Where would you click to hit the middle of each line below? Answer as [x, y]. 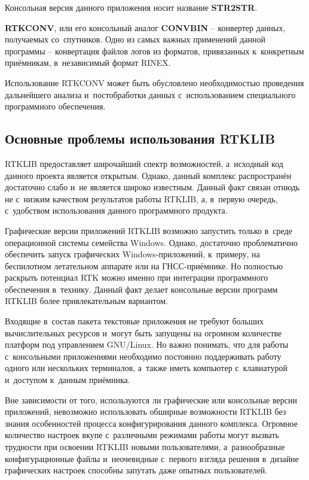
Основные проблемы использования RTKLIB [140, 139]
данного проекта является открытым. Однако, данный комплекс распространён [148, 175]
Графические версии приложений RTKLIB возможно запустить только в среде [149, 230]
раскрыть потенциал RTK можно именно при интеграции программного [137, 277]
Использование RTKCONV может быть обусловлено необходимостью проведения [154, 82]
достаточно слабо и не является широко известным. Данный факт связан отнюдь [152, 187]
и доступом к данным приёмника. [68, 380]
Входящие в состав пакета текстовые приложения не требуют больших [134, 321]
